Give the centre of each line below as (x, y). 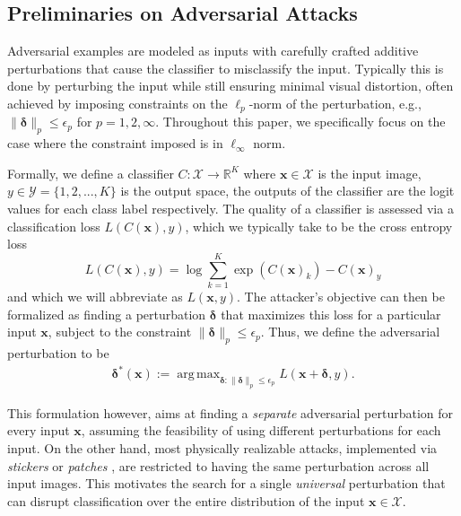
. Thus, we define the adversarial (350, 332)
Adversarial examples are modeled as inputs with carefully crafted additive (213, 51)
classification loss (54, 226)
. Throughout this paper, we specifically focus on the (300, 122)
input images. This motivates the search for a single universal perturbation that (226, 483)
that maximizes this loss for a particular (331, 314)
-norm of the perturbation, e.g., (335, 103)
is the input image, (370, 173)
